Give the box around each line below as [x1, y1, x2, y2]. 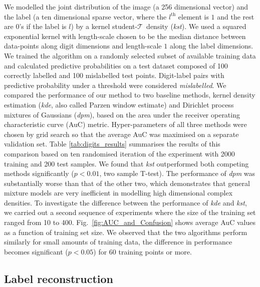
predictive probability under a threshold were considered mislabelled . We [4, 79, 226, 90]
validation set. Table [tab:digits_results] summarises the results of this [4, 138, 220, 149]
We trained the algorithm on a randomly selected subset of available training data [4, 50, 256, 60]
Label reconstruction [4, 270, 114, 286]
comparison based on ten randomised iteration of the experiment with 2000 [4, 148, 235, 158]
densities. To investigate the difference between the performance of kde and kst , [4, 197, 247, 207]
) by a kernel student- [71, 21, 138, 31]
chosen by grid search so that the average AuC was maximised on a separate [4, 128, 239, 139]
